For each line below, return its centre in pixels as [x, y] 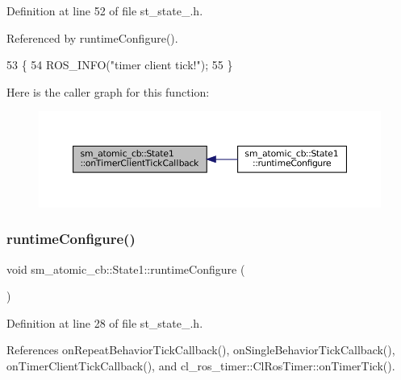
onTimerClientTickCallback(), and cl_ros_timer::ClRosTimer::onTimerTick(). [201, 366]
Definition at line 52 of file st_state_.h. [105, 10]
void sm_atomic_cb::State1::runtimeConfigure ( [126, 268]
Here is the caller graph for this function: [108, 91]
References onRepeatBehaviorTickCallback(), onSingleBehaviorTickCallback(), [201, 350]
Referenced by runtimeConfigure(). [92, 37]
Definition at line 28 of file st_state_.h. [105, 322]
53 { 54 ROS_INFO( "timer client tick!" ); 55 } [120, 65]
